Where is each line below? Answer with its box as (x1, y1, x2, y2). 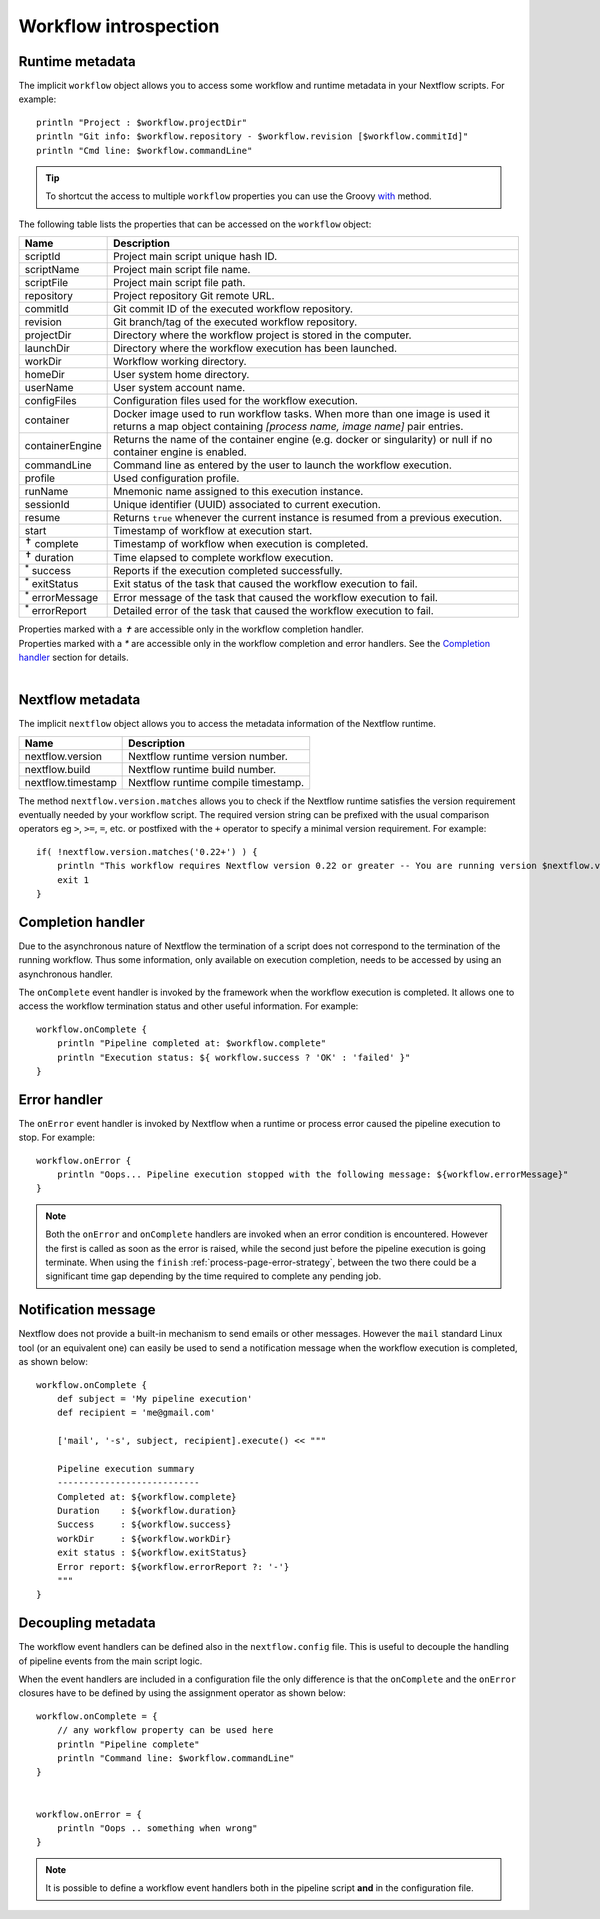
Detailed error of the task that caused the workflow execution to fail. (113, 603, 434, 617)
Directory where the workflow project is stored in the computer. (113, 328, 412, 342)
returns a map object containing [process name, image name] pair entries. (113, 420, 464, 434)
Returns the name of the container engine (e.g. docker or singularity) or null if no (113, 433, 493, 447)
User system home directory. (113, 368, 250, 382)
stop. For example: (18, 1131, 95, 1144)
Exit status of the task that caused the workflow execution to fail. (113, 577, 419, 591)
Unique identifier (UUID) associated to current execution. (113, 498, 382, 512)
